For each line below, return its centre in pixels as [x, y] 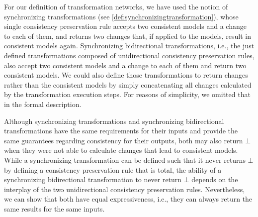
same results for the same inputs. [54, 208]
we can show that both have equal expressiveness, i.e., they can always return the [128, 199]
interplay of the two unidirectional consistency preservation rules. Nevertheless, [125, 189]
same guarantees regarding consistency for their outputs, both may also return [124, 140]
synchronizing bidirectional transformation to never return [93, 179]
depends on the [215, 179]
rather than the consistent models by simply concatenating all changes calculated [128, 84]
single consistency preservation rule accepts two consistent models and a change [125, 26]
